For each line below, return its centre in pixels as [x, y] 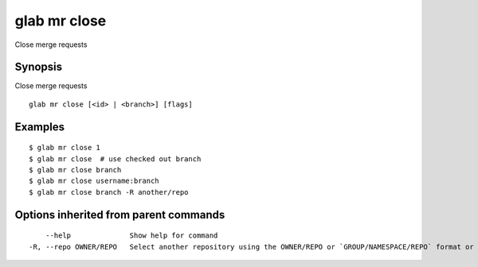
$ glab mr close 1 [65, 148]
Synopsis [39, 67]
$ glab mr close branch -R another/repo [109, 192]
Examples [40, 127]
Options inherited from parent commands [120, 215]
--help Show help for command [131, 236]
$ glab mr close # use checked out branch [115, 159]
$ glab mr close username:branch [94, 181]
